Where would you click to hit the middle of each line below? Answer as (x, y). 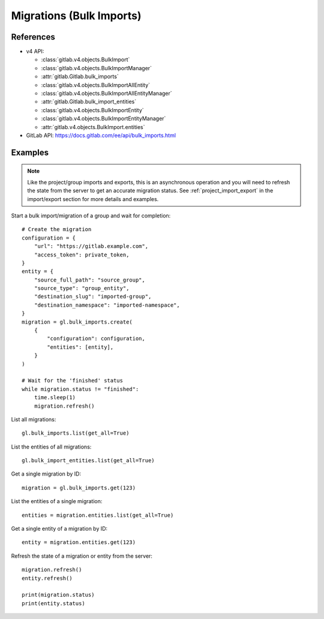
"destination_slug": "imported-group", (93, 297)
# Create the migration (57, 229)
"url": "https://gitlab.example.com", (91, 246)
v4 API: (35, 52)
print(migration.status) (58, 595)
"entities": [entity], (80, 347)
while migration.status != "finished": (80, 389)
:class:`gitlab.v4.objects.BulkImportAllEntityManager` (106, 94)
